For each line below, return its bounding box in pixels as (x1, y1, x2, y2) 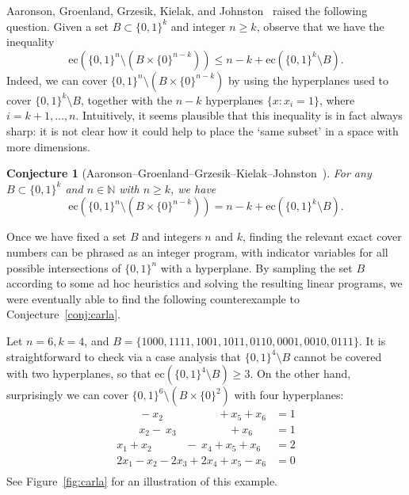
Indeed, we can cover (6, 71, 108, 88)
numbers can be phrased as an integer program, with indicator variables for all (6, 243, 388, 260)
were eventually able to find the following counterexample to (6, 290, 300, 307)
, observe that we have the (256, 17, 384, 34)
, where (319, 91, 355, 108)
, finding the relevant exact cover (242, 228, 402, 245)
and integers (142, 228, 201, 245)
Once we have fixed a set (6, 228, 127, 245)
